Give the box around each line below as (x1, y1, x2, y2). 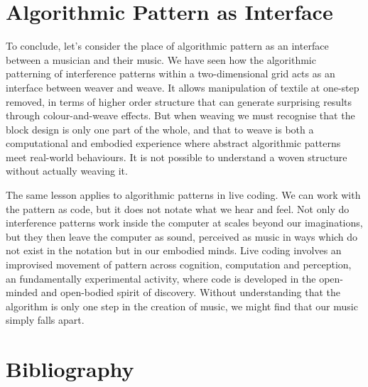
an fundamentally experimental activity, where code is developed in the (6, 271, 316, 285)
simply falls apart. (6, 312, 85, 327)
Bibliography (6, 354, 134, 383)
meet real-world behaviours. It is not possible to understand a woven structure (6, 149, 347, 164)
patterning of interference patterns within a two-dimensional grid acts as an (6, 66, 335, 81)
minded (6, 285, 38, 300)
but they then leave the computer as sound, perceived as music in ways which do (6, 229, 358, 244)
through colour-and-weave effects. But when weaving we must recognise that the (6, 108, 355, 123)
